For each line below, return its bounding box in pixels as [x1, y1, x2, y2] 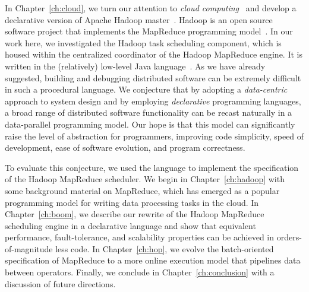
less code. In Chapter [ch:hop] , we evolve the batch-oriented [55, 242, 274, 255]
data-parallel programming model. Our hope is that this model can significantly [5, 118, 295, 130]
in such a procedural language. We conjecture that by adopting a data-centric [5, 83, 288, 96]
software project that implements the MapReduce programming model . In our [5, 25, 293, 37]
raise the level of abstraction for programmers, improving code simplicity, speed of [5, 129, 304, 142]
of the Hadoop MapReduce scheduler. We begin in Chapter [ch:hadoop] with [5, 173, 285, 185]
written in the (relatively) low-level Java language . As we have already [5, 59, 266, 72]
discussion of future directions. [5, 277, 116, 290]
